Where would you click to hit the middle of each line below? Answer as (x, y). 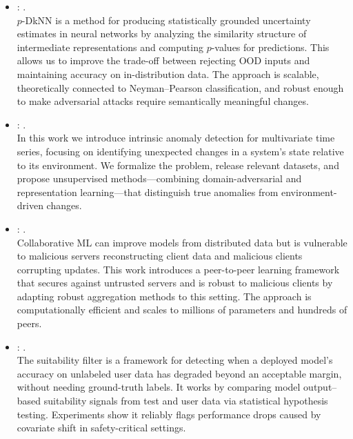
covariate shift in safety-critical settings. (101, 428)
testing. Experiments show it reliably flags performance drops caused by (169, 414)
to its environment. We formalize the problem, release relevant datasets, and (178, 165)
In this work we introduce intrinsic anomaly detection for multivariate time (176, 138)
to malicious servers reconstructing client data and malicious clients (160, 256)
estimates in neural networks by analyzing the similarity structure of (162, 33)
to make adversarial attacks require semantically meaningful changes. (163, 101)
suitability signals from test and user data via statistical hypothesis (186, 401)
